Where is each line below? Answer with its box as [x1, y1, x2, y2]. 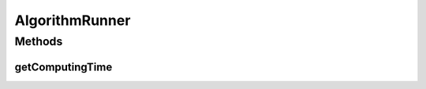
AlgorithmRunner [14, 12, 131, 29]
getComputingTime [14, 60, 113, 73]
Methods [14, 34, 63, 48]
